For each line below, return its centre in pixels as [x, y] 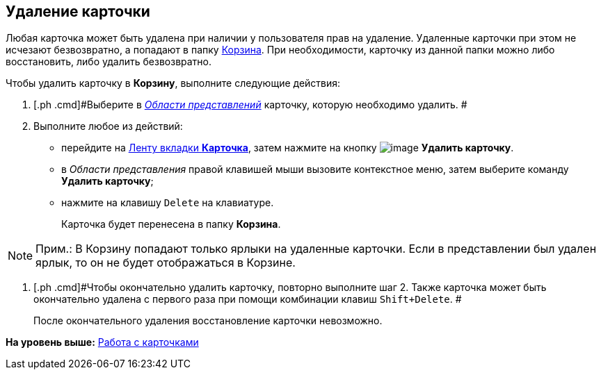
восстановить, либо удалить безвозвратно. [109, 62]
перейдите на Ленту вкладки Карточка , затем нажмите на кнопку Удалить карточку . [288, 148]
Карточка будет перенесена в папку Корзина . [171, 224]
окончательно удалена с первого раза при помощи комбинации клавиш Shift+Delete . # [248, 299]
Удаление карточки [78, 11]
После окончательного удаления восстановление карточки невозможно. [208, 321]
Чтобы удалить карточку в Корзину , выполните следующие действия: [173, 83]
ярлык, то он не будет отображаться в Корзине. [166, 263]
